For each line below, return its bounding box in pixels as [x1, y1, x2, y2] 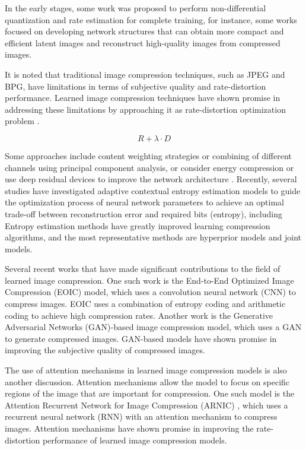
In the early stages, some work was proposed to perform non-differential [5, 2, 266, 14]
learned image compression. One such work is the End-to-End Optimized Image [5, 274, 294, 286]
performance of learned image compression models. [42, 433, 227, 446]
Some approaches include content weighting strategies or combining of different [5, 149, 292, 161]
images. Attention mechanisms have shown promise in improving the [5, 422, 254, 434]
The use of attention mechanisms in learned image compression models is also [5, 364, 287, 376]
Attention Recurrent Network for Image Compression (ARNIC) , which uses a [5, 398, 288, 411]
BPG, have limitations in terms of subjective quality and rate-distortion [5, 80, 266, 92]
